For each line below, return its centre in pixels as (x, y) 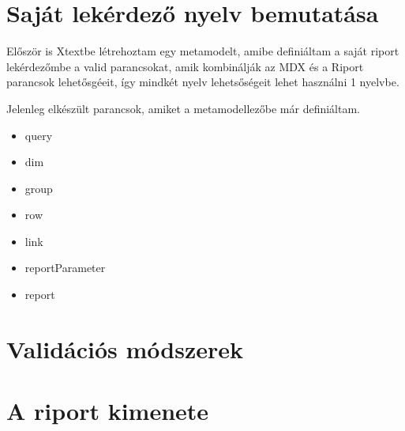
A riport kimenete (108, 411)
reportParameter (65, 268)
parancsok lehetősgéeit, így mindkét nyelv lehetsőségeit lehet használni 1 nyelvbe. (203, 82)
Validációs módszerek (125, 348)
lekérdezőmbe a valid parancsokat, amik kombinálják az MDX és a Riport (185, 66)
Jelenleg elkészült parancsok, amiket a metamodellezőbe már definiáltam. (183, 108)
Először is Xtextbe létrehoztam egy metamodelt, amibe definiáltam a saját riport (203, 51)
